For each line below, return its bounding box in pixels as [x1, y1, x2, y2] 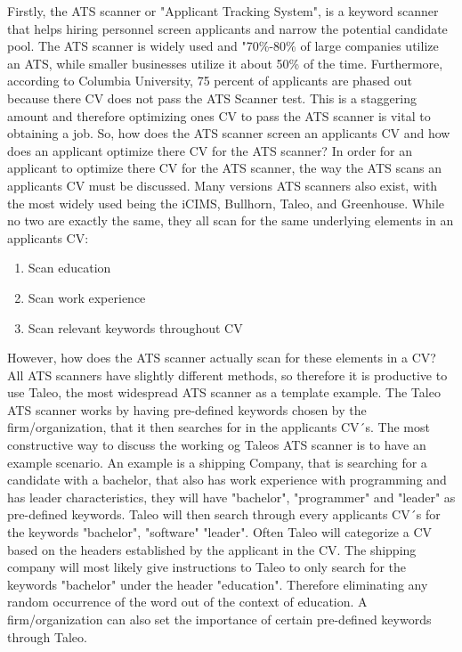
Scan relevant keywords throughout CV [28, 318, 243, 337]
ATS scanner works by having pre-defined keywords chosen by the [7, 400, 367, 419]
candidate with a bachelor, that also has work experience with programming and [7, 470, 447, 489]
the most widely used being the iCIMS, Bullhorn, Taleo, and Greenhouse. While [7, 193, 445, 212]
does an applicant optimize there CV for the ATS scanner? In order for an [7, 141, 412, 159]
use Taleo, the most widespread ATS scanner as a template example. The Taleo [7, 383, 441, 402]
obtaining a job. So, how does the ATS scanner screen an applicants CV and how [7, 124, 450, 143]
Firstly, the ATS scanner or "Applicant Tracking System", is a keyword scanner [7, 2, 439, 20]
